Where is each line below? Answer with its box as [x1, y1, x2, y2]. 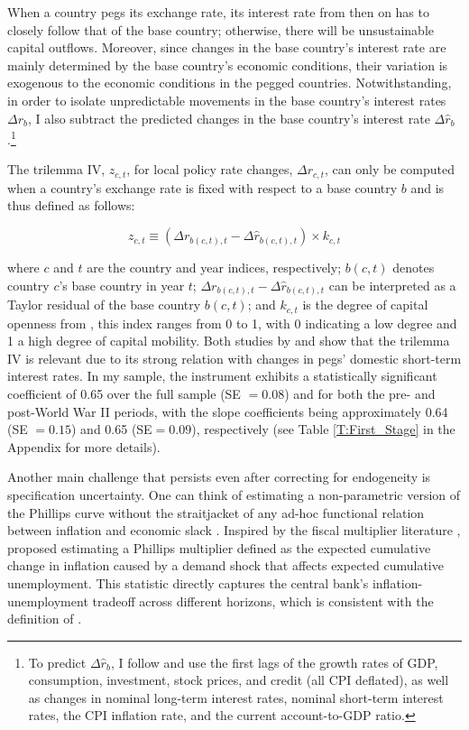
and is [410, 178, 445, 197]
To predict [28, 652, 87, 671]
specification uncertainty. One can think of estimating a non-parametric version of [7, 485, 461, 504]
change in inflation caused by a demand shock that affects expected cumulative [7, 556, 444, 575]
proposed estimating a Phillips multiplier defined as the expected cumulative [7, 538, 431, 557]
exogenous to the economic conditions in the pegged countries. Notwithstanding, [7, 73, 452, 92]
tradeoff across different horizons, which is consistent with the [92, 591, 434, 610]
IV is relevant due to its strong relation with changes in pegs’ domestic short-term [7, 348, 462, 367]
